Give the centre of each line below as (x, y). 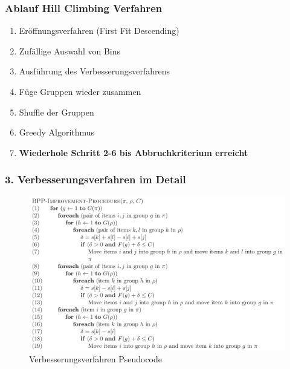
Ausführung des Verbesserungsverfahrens (94, 71)
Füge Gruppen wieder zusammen (80, 91)
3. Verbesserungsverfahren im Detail (95, 179)
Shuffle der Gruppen (56, 112)
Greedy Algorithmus (57, 132)
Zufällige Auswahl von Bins (69, 51)
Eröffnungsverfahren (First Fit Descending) (99, 31)
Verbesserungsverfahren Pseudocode (96, 358)
